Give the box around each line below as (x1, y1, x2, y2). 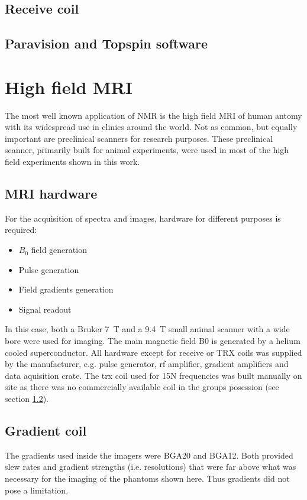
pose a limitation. (5, 483, 69, 496)
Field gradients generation (18, 283, 114, 296)
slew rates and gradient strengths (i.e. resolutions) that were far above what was (5, 460, 296, 473)
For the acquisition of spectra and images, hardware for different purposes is (5, 212, 281, 224)
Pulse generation (18, 263, 79, 275)
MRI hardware (5, 184, 98, 203)
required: (5, 223, 37, 236)
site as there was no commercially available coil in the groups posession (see (5, 381, 279, 393)
